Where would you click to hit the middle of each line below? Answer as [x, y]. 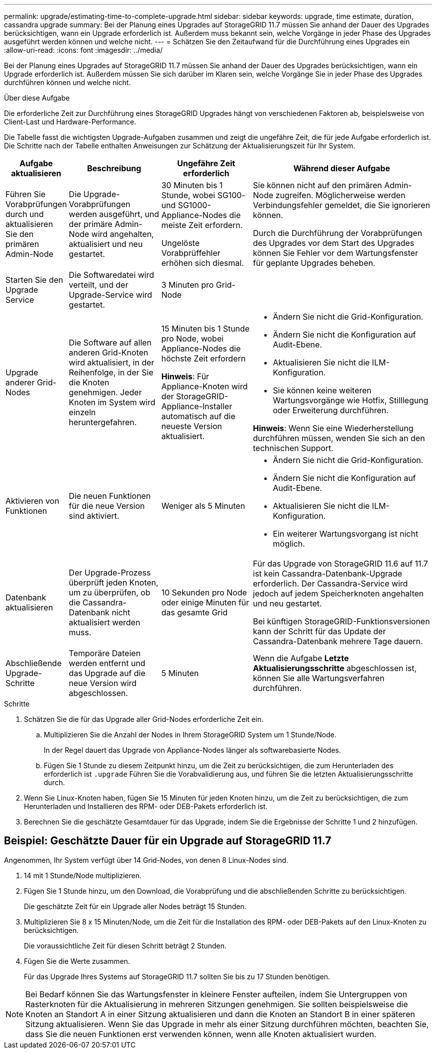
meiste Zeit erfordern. [202, 225]
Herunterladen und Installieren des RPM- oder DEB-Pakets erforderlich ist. [146, 806]
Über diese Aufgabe [37, 98]
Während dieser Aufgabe [342, 168]
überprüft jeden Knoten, [114, 583]
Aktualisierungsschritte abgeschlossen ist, [335, 668]
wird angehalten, [123, 234]
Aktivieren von [32, 501]
